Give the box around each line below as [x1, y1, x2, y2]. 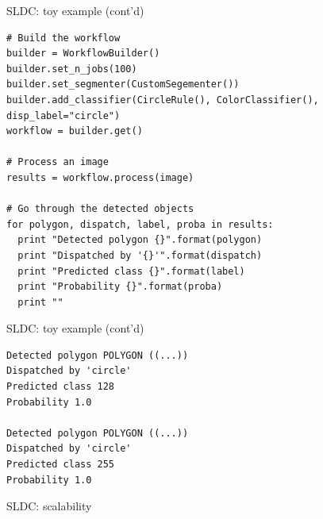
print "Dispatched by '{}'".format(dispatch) [17, 249, 263, 261]
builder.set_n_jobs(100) [6, 63, 137, 75]
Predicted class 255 [6, 459, 115, 471]
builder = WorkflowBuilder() [6, 48, 160, 60]
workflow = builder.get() [6, 125, 143, 137]
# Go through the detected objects [6, 203, 194, 215]
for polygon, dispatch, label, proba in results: [6, 218, 274, 230]
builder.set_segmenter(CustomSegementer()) [6, 79, 240, 90]
